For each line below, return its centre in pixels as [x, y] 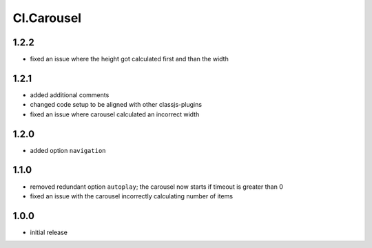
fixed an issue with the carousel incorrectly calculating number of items [132, 196]
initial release [49, 232]
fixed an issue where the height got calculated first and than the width [129, 59]
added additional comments [70, 95]
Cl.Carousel [47, 18]
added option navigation [68, 150]
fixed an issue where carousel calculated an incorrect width [115, 114]
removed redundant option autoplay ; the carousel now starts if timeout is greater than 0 [157, 187]
